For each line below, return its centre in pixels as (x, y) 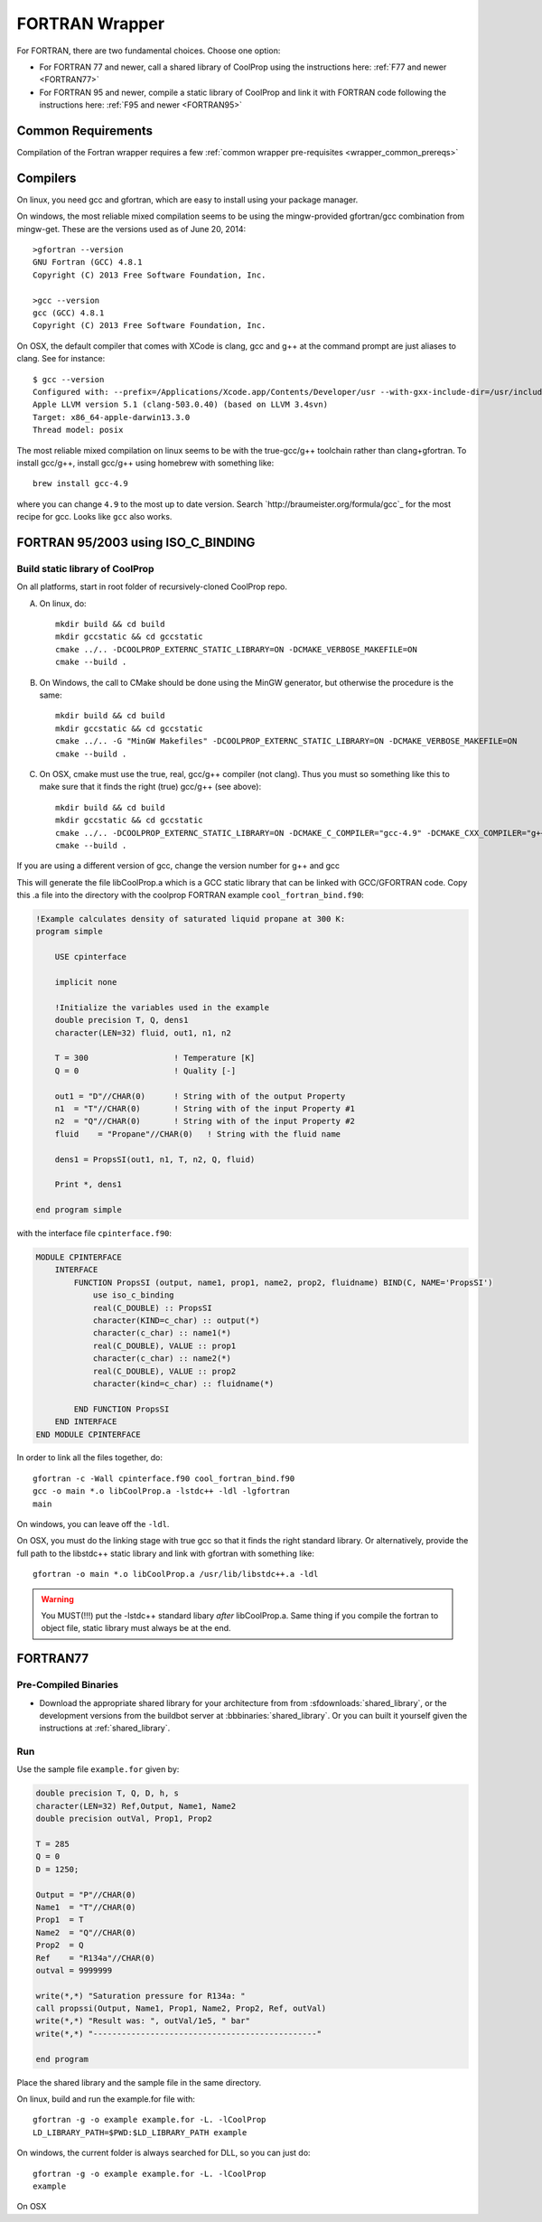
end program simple (79, 1210)
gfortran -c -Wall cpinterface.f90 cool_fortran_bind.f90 (164, 1478)
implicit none (86, 982)
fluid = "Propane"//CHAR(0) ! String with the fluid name (198, 1134)
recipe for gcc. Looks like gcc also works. (94, 517)
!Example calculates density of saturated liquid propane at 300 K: (191, 919)
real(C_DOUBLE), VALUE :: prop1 (164, 1345)
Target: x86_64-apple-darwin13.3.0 (112, 417)
